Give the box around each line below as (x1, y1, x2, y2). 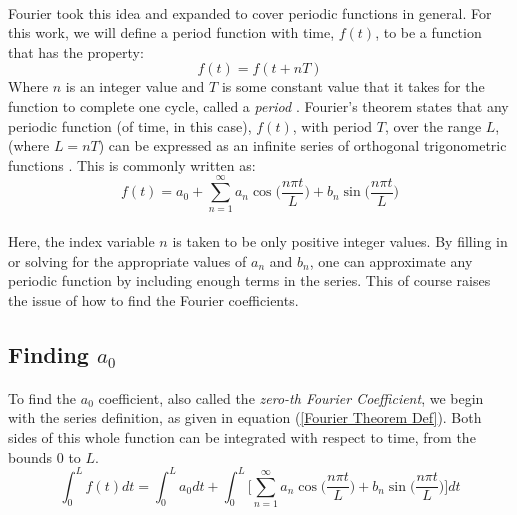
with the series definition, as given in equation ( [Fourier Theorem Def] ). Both (8, 407, 482, 428)
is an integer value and (65, 76, 205, 97)
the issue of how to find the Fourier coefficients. (8, 289, 299, 310)
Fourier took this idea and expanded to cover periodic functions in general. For (8, 2, 492, 23)
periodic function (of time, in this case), (8, 115, 252, 136)
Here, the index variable (8, 231, 155, 252)
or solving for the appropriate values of (8, 250, 247, 271)
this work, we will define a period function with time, (8, 22, 335, 43)
